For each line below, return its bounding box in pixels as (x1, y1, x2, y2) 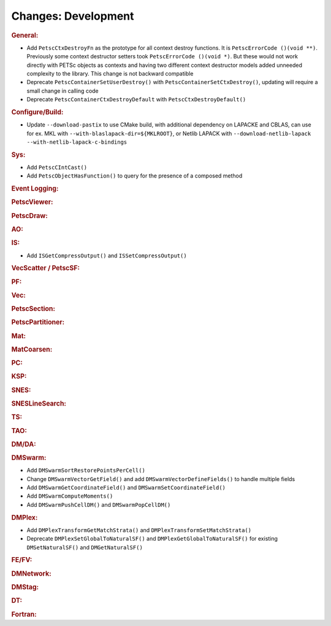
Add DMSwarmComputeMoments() (26, 492, 113, 500)
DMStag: (11, 583, 39, 591)
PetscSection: (11, 305, 55, 313)
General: (11, 31, 39, 39)
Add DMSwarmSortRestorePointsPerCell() (26, 467, 145, 474)
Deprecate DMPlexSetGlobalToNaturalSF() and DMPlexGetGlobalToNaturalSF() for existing (26, 535, 278, 542)
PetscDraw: (11, 211, 48, 220)
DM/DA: (11, 440, 36, 448)
